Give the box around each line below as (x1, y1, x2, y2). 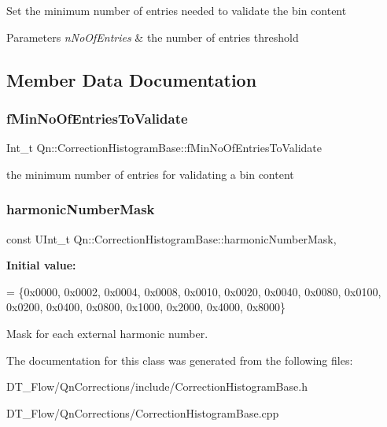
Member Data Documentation (6, 67, 257, 91)
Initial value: (6, 257, 76, 273)
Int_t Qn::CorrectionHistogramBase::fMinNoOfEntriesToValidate (6, 139, 322, 156)
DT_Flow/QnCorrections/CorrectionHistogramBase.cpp (6, 404, 279, 421)
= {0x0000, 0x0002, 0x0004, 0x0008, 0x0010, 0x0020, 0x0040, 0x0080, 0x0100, (6, 283, 381, 299)
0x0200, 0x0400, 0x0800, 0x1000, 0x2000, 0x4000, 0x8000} (6, 299, 286, 315)
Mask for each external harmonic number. (6, 325, 208, 341)
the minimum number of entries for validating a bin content (6, 165, 294, 182)
